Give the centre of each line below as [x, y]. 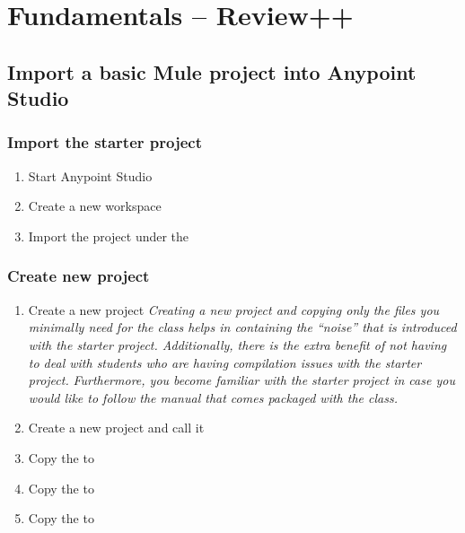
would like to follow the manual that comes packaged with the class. [213, 397]
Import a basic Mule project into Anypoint [212, 71]
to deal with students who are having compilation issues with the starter [225, 362]
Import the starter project [105, 142]
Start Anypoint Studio [90, 175]
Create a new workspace [95, 206]
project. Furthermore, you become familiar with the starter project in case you [241, 380]
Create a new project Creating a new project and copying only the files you [234, 309]
